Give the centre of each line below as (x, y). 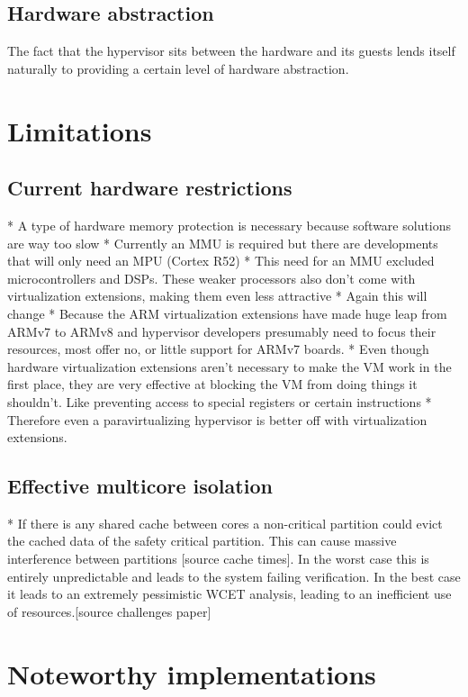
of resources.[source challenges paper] (109, 611)
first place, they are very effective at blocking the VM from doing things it (212, 384)
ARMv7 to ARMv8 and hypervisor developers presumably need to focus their (222, 331)
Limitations (80, 130)
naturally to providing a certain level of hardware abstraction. (178, 68)
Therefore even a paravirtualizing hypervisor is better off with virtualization (217, 419)
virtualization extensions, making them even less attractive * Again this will (217, 296)
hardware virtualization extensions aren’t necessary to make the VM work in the (229, 366)
